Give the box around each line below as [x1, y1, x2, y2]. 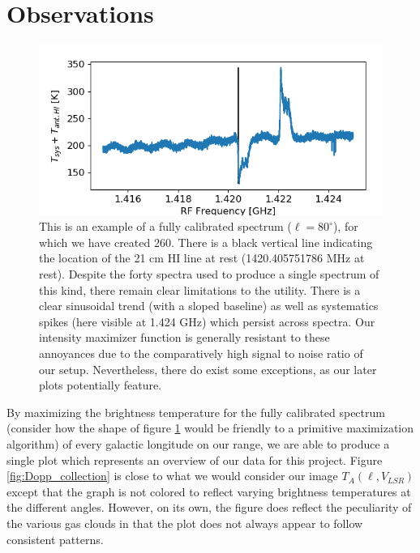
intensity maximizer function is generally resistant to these [39, 329, 330, 346]
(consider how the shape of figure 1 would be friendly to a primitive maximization [6, 419, 414, 436]
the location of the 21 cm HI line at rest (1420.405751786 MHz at [39, 249, 365, 266]
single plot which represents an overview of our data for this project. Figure [6, 451, 383, 468]
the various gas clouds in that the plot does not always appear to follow [6, 514, 363, 531]
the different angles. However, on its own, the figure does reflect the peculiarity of [6, 499, 412, 516]
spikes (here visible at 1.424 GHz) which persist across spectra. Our [39, 313, 375, 330]
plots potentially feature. [39, 376, 162, 393]
